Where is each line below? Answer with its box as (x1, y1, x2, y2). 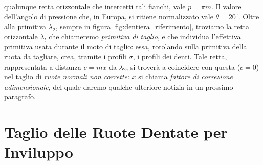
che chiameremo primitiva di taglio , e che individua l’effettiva (49, 31, 241, 42)
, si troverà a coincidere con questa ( (126, 61, 240, 72)
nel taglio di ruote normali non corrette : (4, 71, 129, 82)
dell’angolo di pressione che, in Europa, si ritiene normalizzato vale (4, 11, 213, 22)
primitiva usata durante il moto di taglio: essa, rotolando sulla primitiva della (4, 41, 247, 52)
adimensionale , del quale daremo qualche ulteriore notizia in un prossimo (4, 81, 233, 92)
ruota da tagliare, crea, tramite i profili (4, 51, 126, 61)
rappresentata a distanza (4, 61, 81, 72)
